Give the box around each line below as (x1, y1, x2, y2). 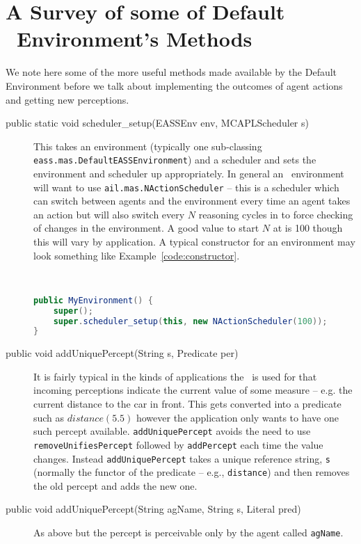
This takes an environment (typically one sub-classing (33, 138, 262, 153)
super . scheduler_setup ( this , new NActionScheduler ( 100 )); (53, 316, 328, 326)
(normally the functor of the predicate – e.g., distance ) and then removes (33, 465, 350, 479)
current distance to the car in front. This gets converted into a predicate (33, 397, 342, 411)
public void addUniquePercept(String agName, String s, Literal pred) (6, 502, 301, 516)
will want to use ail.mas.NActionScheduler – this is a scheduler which (33, 179, 339, 194)
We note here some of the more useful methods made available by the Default (6, 65, 337, 79)
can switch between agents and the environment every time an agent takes (33, 193, 351, 208)
